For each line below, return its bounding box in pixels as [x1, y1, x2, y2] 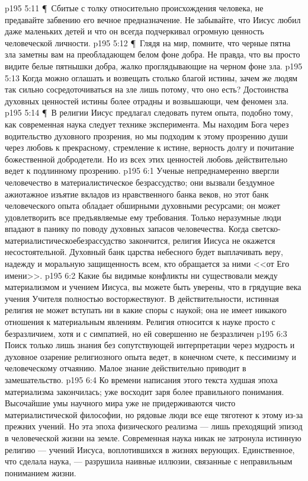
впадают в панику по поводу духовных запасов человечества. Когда [5, 222, 249, 235]
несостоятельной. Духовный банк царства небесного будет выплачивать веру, [5, 246, 283, 258]
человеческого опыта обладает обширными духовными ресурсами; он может [5, 199, 280, 212]
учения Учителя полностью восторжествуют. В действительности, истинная [5, 292, 279, 304]
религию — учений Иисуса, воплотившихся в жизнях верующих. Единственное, [5, 443, 295, 455]
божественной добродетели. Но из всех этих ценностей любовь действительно [5, 152, 288, 165]
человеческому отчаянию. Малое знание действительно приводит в [5, 362, 246, 374]
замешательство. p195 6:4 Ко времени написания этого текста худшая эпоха [5, 374, 278, 386]
